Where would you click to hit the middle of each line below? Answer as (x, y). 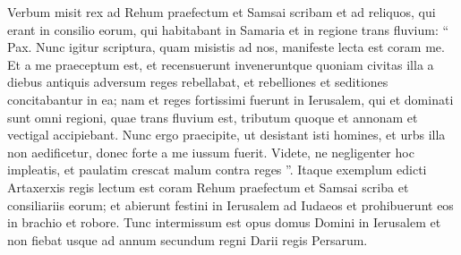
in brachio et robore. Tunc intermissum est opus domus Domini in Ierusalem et (224, 222)
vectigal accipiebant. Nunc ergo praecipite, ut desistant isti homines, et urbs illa (226, 135)
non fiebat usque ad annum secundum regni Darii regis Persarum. (188, 239)
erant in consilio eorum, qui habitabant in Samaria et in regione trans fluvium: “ (228, 29)
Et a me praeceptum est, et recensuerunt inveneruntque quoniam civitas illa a (221, 64)
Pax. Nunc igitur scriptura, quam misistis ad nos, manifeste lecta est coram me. (226, 47)
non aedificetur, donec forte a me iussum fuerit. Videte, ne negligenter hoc (211, 152)
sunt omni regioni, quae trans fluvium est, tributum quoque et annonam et (213, 117)
